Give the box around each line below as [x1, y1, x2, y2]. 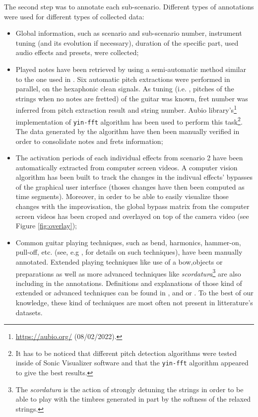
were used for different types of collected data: [4, 11, 144, 21]
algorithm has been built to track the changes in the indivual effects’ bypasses [15, 172, 253, 182]
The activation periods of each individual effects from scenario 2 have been [15, 152, 243, 163]
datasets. [15, 307, 43, 317]
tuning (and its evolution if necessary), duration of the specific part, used [15, 37, 239, 48]
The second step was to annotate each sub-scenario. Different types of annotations [4, 1, 254, 11]
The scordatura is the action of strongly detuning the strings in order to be [15, 384, 244, 394]
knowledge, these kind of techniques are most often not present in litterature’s [15, 297, 253, 308]
